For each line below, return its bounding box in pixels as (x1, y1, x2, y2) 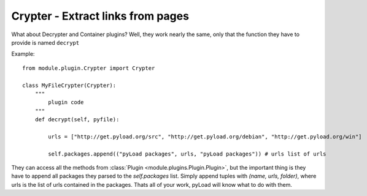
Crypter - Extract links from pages (11, 9, 190, 23)
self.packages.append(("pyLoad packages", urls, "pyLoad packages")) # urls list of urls (48, 150, 326, 157)
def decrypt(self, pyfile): (34, 116, 120, 123)
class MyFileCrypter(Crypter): (22, 81, 117, 89)
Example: (11, 50, 35, 58)
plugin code (48, 99, 84, 106)
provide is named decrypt (11, 39, 80, 46)
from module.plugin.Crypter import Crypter (22, 64, 155, 72)
